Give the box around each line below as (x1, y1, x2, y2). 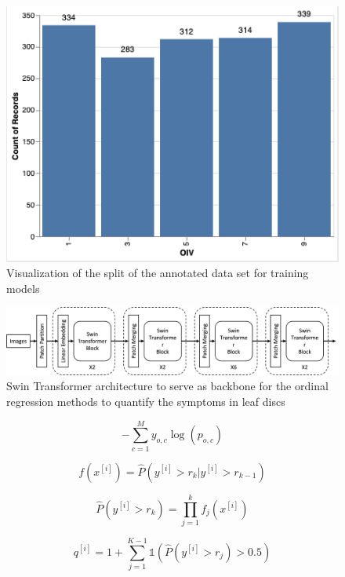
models (6, 279, 40, 296)
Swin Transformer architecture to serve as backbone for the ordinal (6, 378, 329, 394)
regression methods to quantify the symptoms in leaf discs (6, 393, 285, 409)
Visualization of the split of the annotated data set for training (6, 265, 309, 281)
